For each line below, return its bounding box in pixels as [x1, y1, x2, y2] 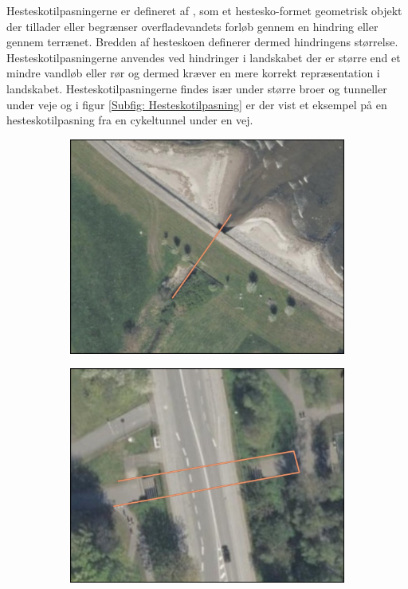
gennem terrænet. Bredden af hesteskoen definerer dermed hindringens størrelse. [6, 33, 398, 50]
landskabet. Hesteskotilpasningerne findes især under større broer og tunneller [6, 80, 387, 96]
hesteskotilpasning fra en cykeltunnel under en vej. [6, 112, 253, 128]
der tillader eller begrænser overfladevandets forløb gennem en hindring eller [6, 18, 379, 34]
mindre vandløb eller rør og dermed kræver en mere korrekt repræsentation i [6, 65, 380, 81]
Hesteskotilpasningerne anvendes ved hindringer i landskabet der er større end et [6, 49, 401, 65]
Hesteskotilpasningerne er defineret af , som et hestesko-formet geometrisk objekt [6, 2, 402, 18]
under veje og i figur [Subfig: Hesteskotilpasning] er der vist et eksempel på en [6, 96, 387, 112]
